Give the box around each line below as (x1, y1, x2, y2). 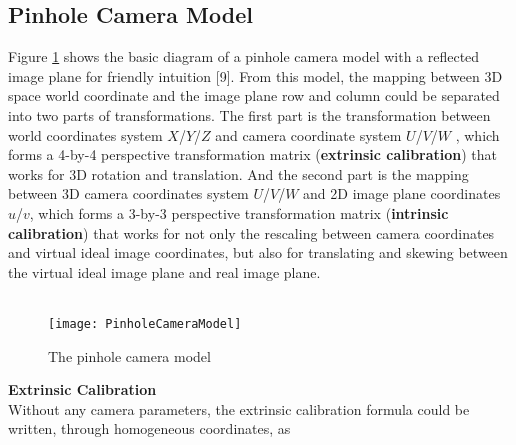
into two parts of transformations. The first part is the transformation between (8, 104, 491, 125)
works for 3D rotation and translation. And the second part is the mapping (8, 163, 469, 184)
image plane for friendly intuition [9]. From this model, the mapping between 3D (8, 65, 503, 86)
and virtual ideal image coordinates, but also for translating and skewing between (8, 242, 508, 263)
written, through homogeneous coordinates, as (8, 418, 291, 439)
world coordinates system (8, 124, 163, 145)
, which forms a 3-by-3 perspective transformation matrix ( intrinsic (29, 202, 449, 223)
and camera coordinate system (215, 124, 402, 145)
